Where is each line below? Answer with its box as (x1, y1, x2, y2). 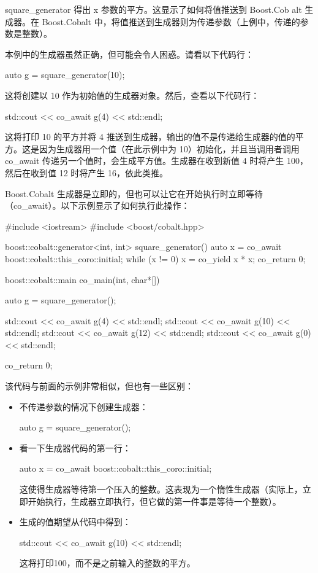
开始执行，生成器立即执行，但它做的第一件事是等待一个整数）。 (28, 494, 281, 507)
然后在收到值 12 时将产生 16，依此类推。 (5, 166, 168, 179)
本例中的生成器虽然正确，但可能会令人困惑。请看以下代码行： (5, 47, 254, 60)
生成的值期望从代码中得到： (19, 515, 131, 528)
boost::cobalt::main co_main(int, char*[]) (5, 273, 160, 286)
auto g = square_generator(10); (5, 68, 125, 81)
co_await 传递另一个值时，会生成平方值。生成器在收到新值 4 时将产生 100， (5, 154, 309, 167)
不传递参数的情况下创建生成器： (19, 400, 148, 413)
